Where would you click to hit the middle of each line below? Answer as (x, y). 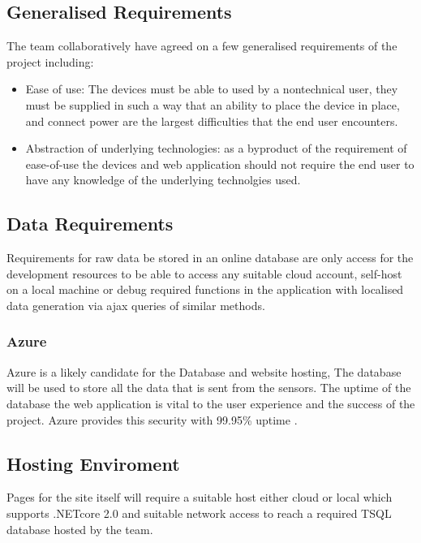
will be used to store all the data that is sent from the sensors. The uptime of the (209, 388)
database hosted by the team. (80, 529)
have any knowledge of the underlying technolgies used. (163, 180)
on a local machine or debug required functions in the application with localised (205, 289)
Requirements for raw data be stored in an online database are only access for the (210, 258)
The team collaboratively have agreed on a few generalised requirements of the (202, 46)
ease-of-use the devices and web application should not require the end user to (220, 164)
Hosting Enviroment (93, 463)
